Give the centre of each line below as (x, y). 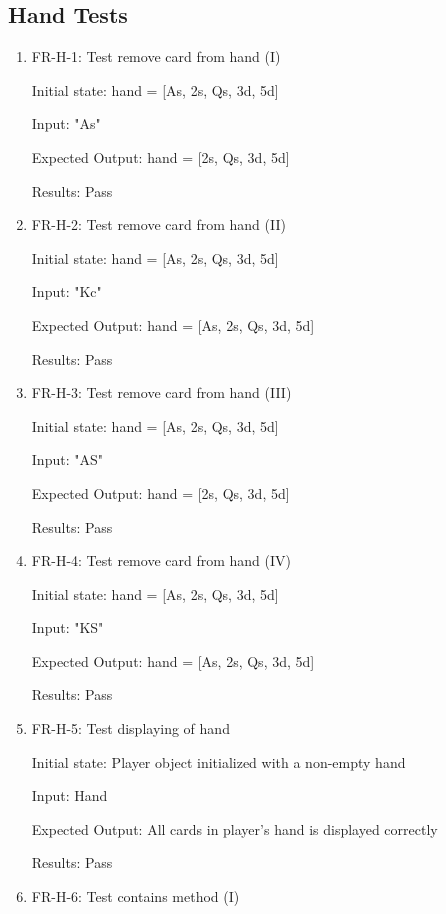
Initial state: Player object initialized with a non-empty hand (218, 761)
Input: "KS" (67, 627)
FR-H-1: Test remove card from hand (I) (156, 56)
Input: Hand (69, 795)
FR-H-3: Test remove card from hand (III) (161, 392)
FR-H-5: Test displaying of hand (130, 728)
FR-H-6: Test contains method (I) (135, 896)
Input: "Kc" (66, 291)
